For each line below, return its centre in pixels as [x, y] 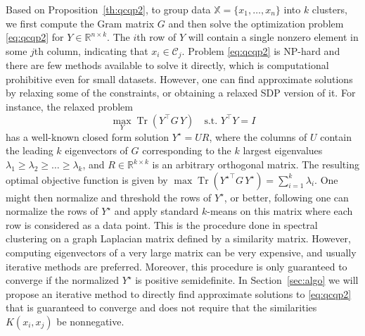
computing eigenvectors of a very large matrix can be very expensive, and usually [181, 252]
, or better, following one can [286, 197]
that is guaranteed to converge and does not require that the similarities [161, 307]
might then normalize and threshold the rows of [109, 197]
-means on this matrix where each [280, 211]
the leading [30, 150]
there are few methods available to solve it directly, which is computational [167, 65]
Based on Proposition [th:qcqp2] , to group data [108, 9]
